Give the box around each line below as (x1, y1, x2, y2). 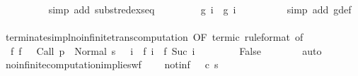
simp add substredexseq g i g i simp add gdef (48, 2, 352, 16)
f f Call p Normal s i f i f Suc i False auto (10, 43, 322, 58)
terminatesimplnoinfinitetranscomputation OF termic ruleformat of (5, 30, 304, 44)
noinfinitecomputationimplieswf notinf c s (5, 57, 219, 72)
